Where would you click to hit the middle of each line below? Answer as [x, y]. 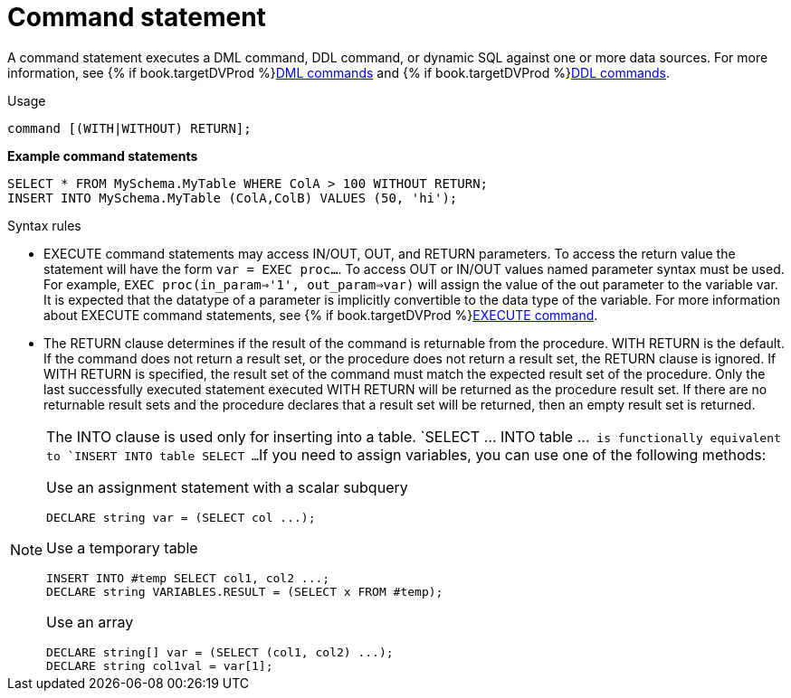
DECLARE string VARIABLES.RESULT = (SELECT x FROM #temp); [245, 591]
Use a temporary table [122, 547]
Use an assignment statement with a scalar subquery [227, 487]
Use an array [90, 622]
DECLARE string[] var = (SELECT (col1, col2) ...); [220, 652]
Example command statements [103, 156]
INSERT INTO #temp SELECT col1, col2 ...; [188, 578]
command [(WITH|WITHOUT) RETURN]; [129, 128]
